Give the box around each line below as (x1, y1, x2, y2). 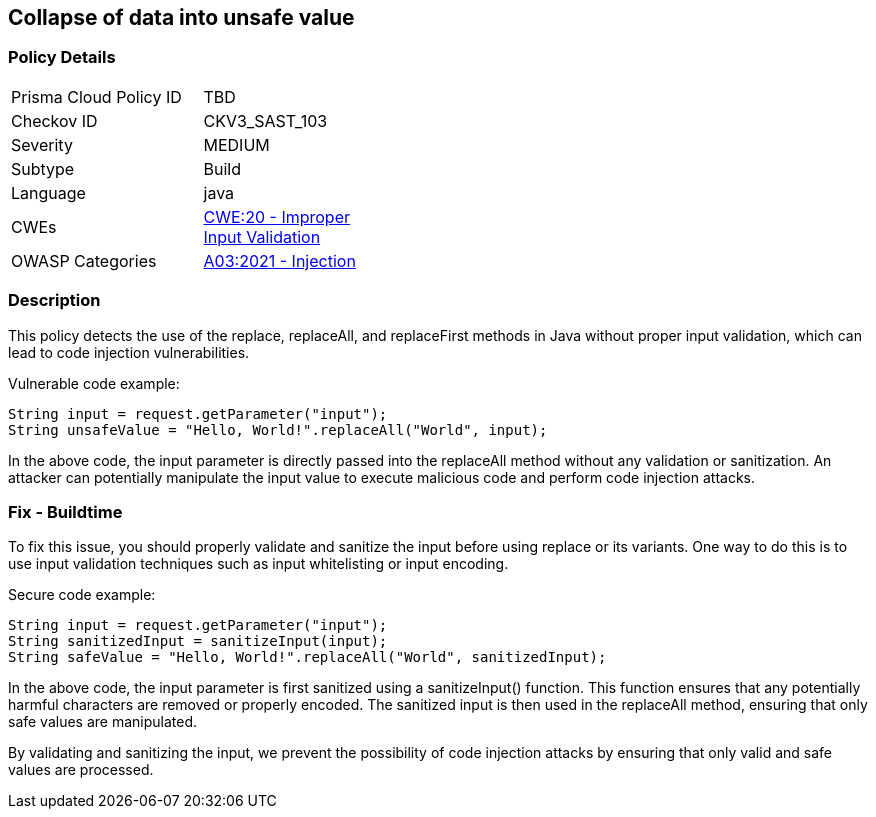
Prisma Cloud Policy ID (11, 86, 182, 107)
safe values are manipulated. (8, 713, 198, 731)
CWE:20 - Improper (203, 206, 350, 227)
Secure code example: (8, 586, 156, 604)
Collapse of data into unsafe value (8, 5, 355, 30)
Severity (11, 134, 73, 155)
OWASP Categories (11, 250, 157, 271)
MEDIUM (203, 134, 270, 155)
